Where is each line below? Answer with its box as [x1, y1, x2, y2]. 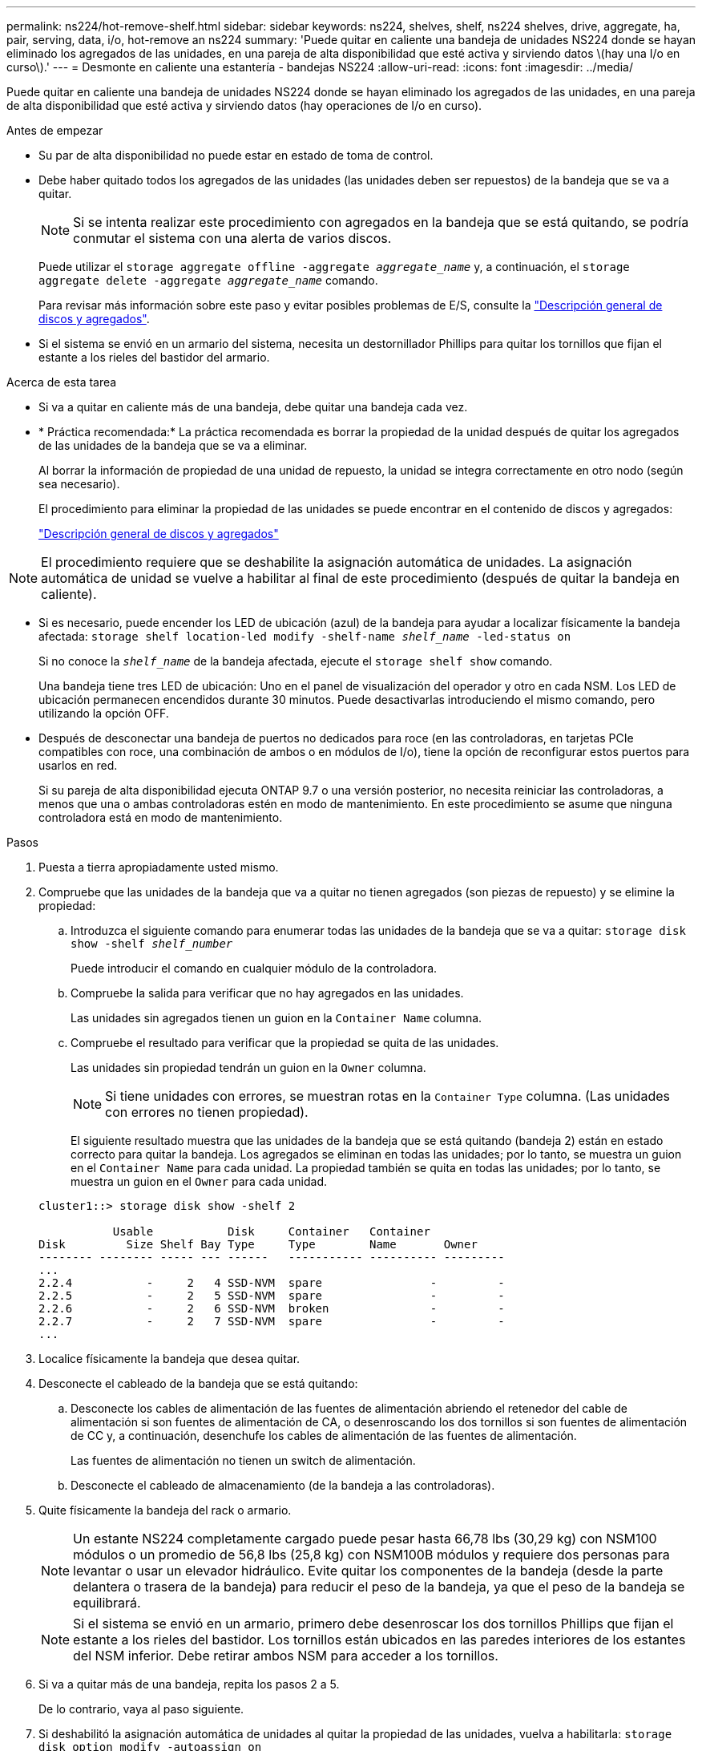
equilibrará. [73, 1595, 141, 1611]
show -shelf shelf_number [71, 937, 233, 950]
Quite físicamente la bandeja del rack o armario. [38, 1503, 292, 1517]
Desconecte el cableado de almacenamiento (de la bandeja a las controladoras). [71, 1478, 495, 1492]
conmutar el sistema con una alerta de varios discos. [73, 230, 392, 246]
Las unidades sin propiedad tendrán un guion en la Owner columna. [71, 1061, 426, 1074]
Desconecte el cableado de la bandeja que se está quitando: [38, 1377, 358, 1390]
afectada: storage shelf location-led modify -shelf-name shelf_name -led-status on [38, 629, 571, 643]
